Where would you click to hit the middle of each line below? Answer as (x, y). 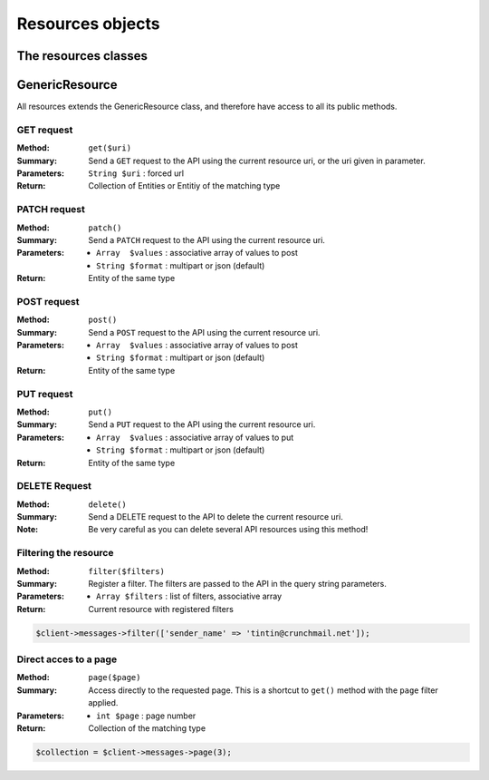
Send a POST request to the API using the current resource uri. (204, 332)
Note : (28, 530)
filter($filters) (126, 571)
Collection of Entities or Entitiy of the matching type (184, 186)
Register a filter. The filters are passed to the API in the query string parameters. (237, 583)
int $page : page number (146, 716)
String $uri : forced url (136, 173)
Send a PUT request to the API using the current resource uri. (202, 424)
